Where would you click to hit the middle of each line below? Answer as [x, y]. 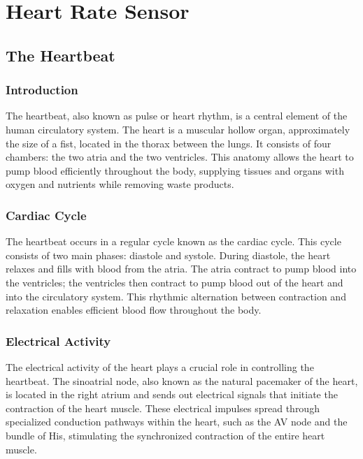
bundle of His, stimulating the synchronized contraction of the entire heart [165, 435]
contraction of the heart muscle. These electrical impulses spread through [163, 408]
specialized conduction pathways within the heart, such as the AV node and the [177, 422]
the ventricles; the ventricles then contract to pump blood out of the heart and [175, 282]
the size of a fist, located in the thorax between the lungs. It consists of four [169, 143]
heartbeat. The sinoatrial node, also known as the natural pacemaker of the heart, [182, 380]
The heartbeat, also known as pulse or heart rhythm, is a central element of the [177, 116]
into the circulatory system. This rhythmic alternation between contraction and [176, 296]
